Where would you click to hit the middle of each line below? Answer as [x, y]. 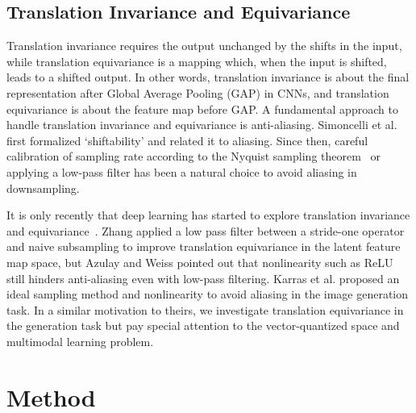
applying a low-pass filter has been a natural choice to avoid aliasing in [182, 171]
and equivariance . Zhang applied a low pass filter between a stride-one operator [206, 230]
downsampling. [43, 188]
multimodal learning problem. [80, 341]
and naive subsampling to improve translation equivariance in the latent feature [204, 246]
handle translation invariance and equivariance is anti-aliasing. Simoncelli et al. [202, 125]
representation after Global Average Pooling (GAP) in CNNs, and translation [198, 92]
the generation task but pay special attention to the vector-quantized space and [203, 325]
